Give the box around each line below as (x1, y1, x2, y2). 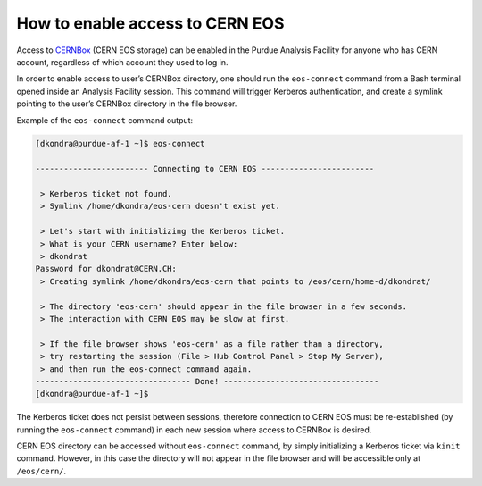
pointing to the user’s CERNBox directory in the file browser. (16, 98, 237, 109)
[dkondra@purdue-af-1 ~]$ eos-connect (35, 138, 205, 149)
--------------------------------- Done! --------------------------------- (35, 376, 379, 386)
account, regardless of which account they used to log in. (16, 56, 229, 67)
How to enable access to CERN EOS (16, 13, 285, 33)
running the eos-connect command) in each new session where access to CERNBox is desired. (16, 424, 372, 435)
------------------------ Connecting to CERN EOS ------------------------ (35, 163, 375, 174)
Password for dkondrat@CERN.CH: (35, 264, 178, 274)
